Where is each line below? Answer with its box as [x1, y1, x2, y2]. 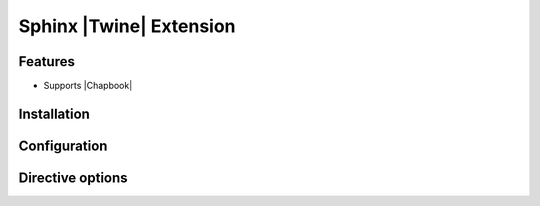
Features [18, 53, 75, 70]
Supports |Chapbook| [43, 80, 133, 92]
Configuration [18, 137, 108, 154]
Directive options [18, 169, 129, 186]
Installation [18, 105, 90, 122]
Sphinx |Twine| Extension [18, 15, 236, 37]
